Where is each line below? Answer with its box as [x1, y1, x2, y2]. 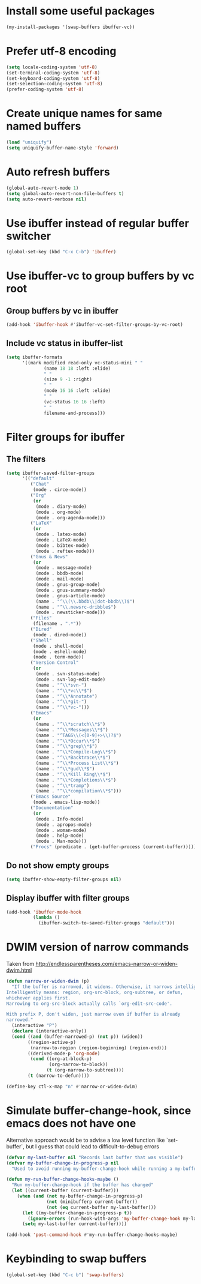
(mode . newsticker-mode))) [35, 609, 106, 616]
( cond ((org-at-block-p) [30, 1056, 93, 1062]
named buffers [6, 119, 81, 133]
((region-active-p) [28, 1039, 77, 1045]
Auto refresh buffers [6, 165, 111, 178]
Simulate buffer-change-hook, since [6, 1104, 191, 1117]
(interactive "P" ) [11, 1022, 58, 1029]
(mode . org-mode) [35, 509, 82, 515]
